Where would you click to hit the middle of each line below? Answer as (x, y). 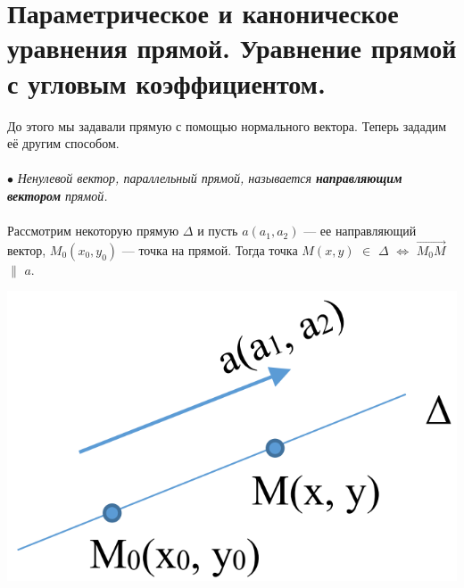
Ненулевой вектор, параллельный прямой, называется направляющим (210, 178)
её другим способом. (63, 143)
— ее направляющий (360, 231)
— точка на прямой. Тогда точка (210, 249)
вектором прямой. (58, 195)
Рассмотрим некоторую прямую (93, 231)
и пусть (218, 231)
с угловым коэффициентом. (166, 83)
